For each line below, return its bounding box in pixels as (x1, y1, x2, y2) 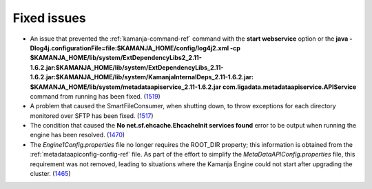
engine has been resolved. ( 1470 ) (30, 131, 125, 139)
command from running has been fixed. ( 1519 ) (30, 92, 161, 100)
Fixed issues (12, 10, 86, 26)
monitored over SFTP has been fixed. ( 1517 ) (30, 111, 154, 120)
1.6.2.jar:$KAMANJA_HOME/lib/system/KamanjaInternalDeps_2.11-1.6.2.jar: (30, 73, 254, 81)
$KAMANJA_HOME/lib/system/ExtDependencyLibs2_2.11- (30, 54, 203, 62)
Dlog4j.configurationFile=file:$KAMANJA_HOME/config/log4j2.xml (30, 43, 229, 52)
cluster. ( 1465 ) (30, 170, 71, 178)
